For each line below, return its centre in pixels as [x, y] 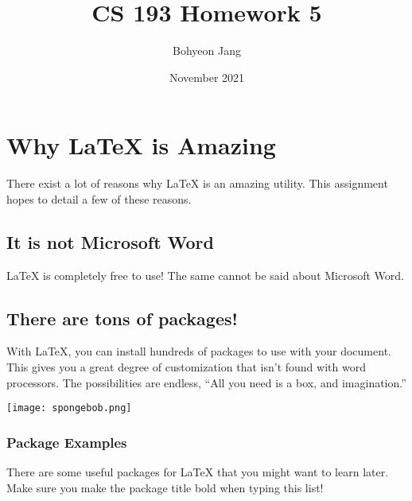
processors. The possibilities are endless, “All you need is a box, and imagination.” [206, 382]
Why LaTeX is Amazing [141, 145]
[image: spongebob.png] [69, 408]
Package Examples [67, 442]
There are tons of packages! [122, 318]
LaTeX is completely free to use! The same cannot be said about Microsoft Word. [205, 275]
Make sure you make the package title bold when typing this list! [165, 487]
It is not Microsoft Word [110, 241]
